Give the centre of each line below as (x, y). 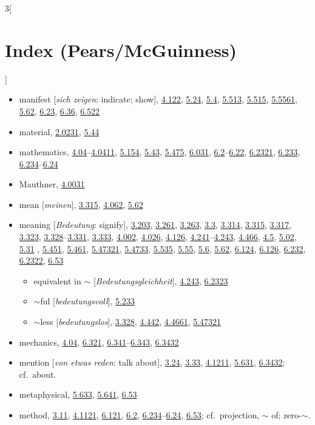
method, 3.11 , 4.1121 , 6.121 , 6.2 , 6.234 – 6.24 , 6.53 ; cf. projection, (139, 415)
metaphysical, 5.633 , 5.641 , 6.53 (78, 394)
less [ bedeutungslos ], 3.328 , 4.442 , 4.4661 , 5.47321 (131, 322)
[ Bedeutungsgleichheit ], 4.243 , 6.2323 (161, 280)
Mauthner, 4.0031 (52, 184)
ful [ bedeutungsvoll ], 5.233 (87, 301)
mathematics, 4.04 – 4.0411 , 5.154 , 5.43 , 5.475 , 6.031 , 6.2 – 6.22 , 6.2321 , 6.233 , (160, 152)
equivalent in (57, 280)
